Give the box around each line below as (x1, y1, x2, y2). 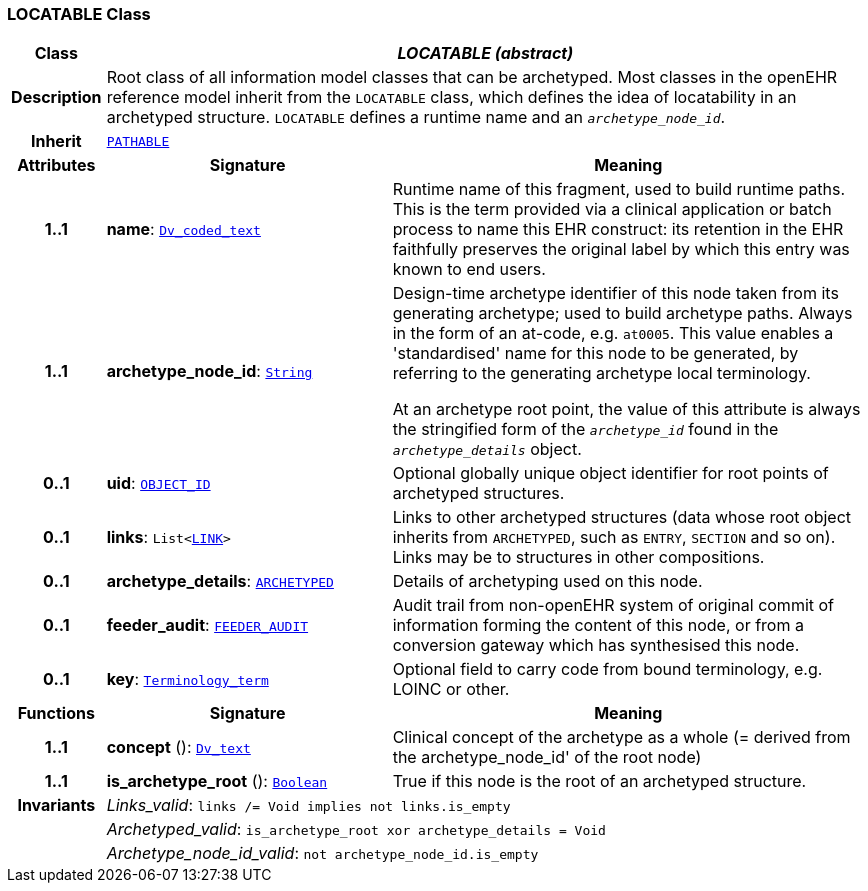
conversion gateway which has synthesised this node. (392, 635, 800, 656)
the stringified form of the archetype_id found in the (392, 419, 779, 440)
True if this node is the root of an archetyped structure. (392, 771, 807, 792)
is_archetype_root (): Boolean (106, 771, 328, 792)
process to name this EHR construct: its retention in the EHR (392, 219, 844, 240)
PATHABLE (106, 133, 170, 149)
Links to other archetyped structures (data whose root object (392, 507, 852, 528)
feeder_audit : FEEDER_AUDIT (106, 615, 309, 636)
